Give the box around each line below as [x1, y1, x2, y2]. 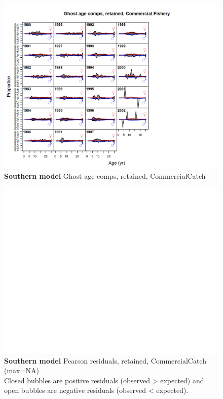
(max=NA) [4, 365, 39, 376]
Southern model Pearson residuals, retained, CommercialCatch [4, 355, 206, 366]
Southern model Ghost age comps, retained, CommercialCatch [4, 171, 206, 181]
